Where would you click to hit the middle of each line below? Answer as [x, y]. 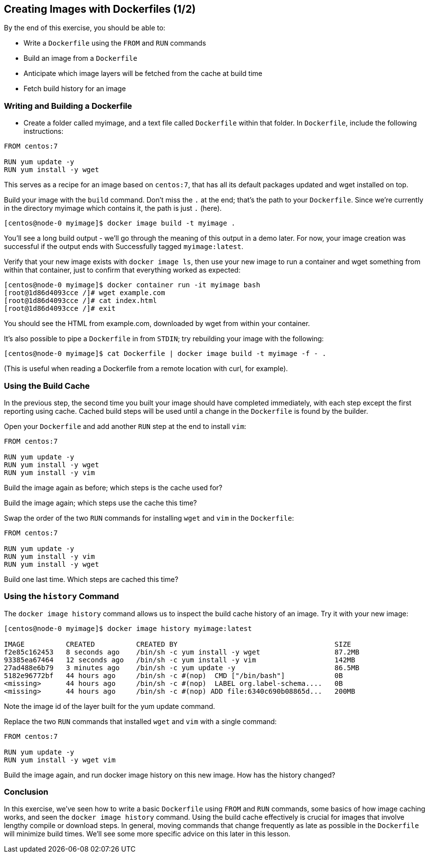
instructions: [44, 131]
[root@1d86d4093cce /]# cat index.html [80, 301]
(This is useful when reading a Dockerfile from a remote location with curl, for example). [146, 369]
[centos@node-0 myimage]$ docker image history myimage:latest [128, 628]
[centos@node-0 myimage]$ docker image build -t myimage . [120, 223]
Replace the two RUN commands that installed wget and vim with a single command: [140, 721]
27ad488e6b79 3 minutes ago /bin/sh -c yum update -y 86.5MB [182, 668]
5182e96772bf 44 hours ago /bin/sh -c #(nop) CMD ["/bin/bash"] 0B [174, 675]
